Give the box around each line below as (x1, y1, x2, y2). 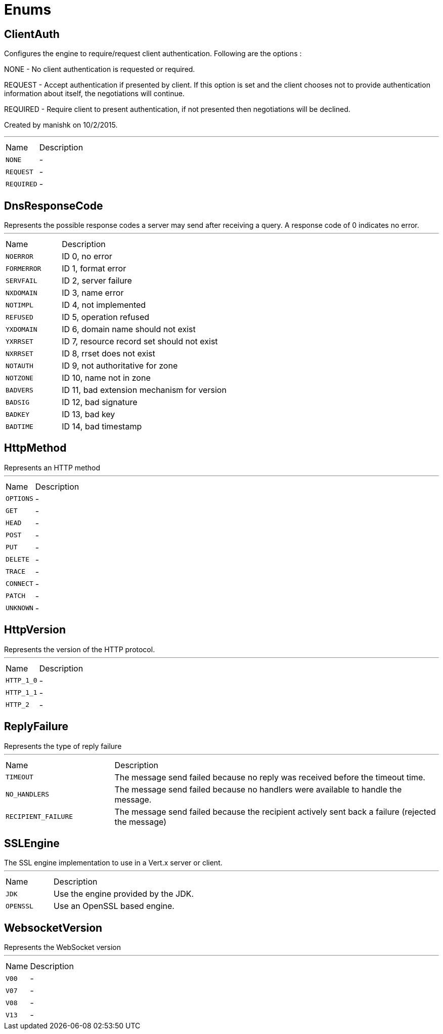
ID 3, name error (62, 288, 124, 298)
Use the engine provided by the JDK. (54, 889, 194, 899)
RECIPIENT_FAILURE (6, 813, 73, 821)
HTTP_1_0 (6, 677, 37, 685)
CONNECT (6, 580, 33, 588)
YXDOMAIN (6, 325, 37, 333)
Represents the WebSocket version (4, 943, 121, 952)
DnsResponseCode (4, 199, 103, 212)
